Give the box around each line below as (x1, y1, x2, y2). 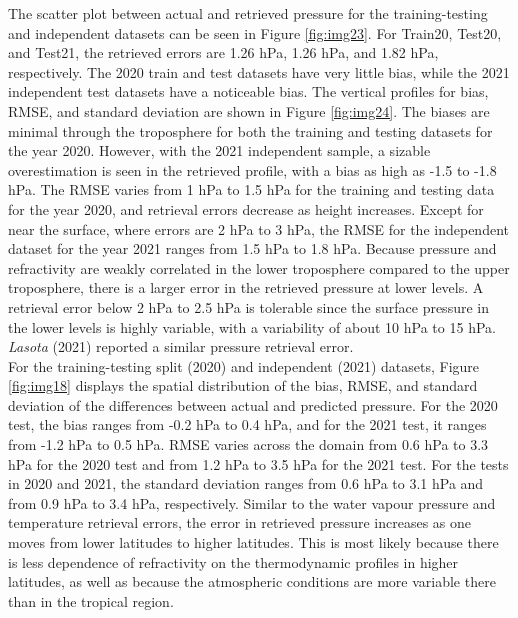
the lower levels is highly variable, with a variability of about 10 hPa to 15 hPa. (8, 316, 496, 337)
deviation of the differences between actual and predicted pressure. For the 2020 (8, 394, 498, 415)
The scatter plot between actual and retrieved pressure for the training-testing (8, 3, 488, 23)
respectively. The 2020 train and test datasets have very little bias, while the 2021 (8, 61, 510, 82)
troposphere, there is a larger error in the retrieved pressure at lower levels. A (8, 277, 484, 298)
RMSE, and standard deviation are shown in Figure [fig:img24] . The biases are (8, 100, 490, 121)
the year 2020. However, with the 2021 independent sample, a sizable (8, 140, 431, 161)
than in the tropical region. (8, 590, 174, 611)
